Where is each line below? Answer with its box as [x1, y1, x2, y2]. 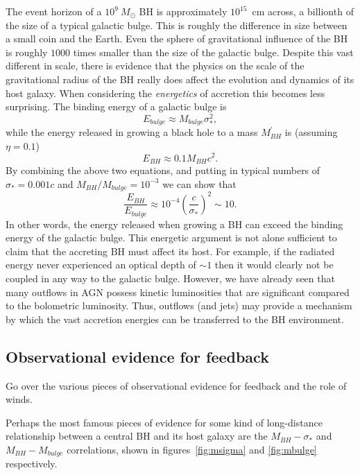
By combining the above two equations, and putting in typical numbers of [6, 163, 320, 177]
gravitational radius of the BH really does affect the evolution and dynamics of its [6, 71, 354, 86]
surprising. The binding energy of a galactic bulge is [6, 99, 227, 114]
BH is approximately [139, 4, 228, 18]
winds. [6, 392, 33, 406]
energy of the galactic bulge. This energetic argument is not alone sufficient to [6, 230, 337, 245]
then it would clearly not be [214, 257, 334, 272]
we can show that [162, 176, 237, 191]
